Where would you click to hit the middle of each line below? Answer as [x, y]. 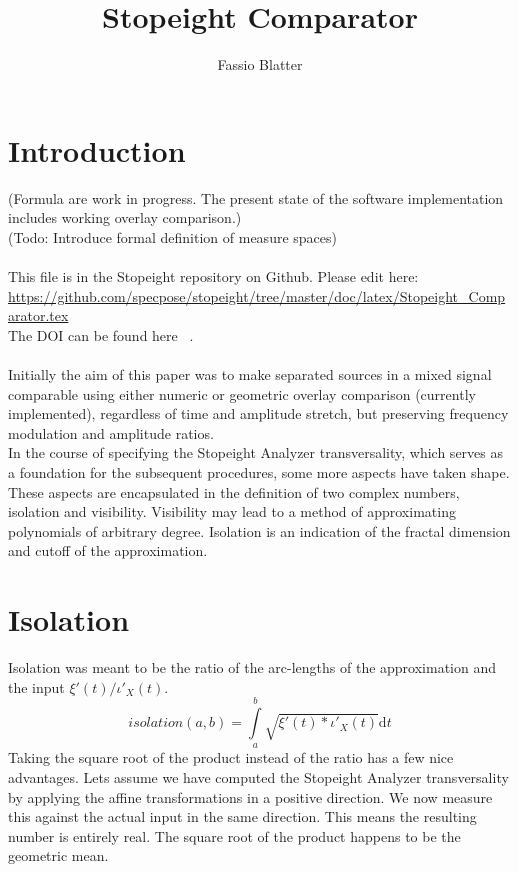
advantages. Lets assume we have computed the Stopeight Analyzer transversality [258, 777]
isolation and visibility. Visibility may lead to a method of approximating [232, 511]
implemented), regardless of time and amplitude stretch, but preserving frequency [258, 413]
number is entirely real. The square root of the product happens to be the [234, 835]
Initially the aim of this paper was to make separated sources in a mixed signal [250, 374]
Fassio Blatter [260, 64]
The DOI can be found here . [101, 334]
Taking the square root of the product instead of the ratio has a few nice [231, 757]
